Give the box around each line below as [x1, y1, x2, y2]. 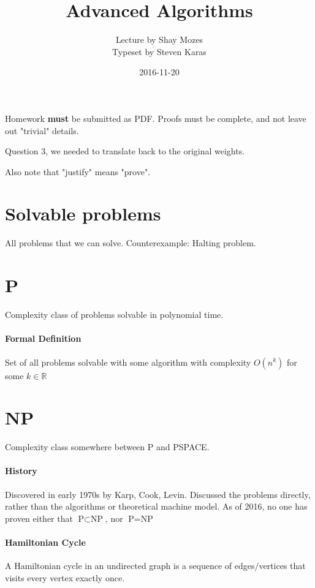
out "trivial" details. [5, 124, 79, 137]
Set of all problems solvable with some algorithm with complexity [5, 355, 251, 368]
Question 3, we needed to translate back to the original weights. [5, 145, 245, 157]
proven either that [5, 511, 73, 524]
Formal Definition [5, 332, 82, 345]
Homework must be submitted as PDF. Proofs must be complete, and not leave [5, 111, 306, 124]
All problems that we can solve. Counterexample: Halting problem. [5, 236, 256, 249]
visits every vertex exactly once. [5, 571, 125, 584]
